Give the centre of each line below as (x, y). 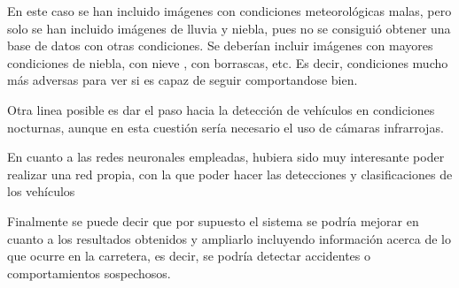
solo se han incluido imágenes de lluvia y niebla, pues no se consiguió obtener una (229, 28)
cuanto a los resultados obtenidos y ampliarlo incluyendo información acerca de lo (229, 238)
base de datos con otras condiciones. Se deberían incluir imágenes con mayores (220, 45)
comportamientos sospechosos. (89, 273)
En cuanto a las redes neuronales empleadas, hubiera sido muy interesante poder (226, 157)
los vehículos (41, 191)
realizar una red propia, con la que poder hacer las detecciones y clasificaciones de (230, 174)
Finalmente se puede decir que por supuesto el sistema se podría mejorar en (213, 220)
